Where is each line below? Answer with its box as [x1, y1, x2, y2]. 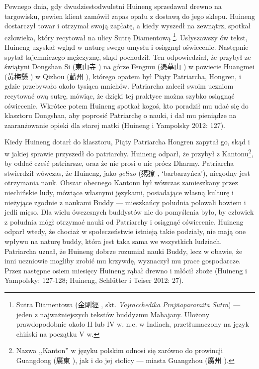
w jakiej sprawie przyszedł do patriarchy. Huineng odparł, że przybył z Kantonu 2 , [4, 146, 254, 158]
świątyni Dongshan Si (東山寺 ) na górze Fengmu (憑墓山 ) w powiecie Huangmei [4, 61, 255, 72]
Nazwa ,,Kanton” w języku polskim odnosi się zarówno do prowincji [16, 345, 223, 356]
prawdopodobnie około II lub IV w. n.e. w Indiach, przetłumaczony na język [16, 319, 249, 329]
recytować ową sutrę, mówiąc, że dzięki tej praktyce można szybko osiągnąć [4, 91, 235, 101]
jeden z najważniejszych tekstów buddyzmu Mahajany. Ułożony [16, 309, 210, 319]
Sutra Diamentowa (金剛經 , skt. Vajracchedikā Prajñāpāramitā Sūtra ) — [16, 299, 241, 309]
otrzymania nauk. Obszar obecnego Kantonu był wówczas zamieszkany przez [4, 177, 238, 188]
